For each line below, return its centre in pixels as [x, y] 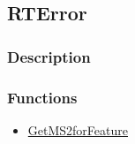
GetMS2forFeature [78, 129]
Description [49, 56]
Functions [42, 97]
